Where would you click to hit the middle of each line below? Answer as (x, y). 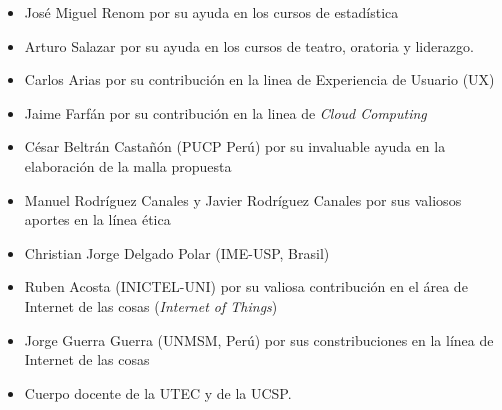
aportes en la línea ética (97, 219)
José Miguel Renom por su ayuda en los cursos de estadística (211, 12)
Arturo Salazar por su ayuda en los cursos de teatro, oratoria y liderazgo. (249, 45)
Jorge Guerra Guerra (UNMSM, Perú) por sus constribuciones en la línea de (259, 339)
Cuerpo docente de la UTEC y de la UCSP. (158, 392)
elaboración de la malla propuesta (128, 165)
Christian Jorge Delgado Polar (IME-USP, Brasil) (177, 252)
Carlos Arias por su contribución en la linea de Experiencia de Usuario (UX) (259, 79)
